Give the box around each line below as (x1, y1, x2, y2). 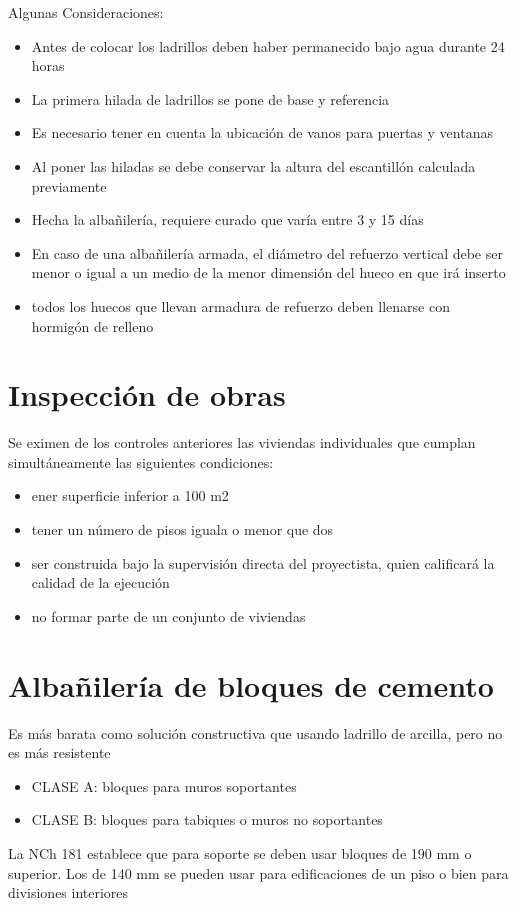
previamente (31, 175, 107, 196)
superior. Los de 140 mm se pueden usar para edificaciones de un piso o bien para (8, 862, 509, 883)
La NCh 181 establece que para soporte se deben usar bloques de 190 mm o (8, 842, 472, 863)
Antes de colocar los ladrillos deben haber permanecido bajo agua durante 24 (31, 35, 505, 56)
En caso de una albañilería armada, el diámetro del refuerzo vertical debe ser (31, 242, 503, 263)
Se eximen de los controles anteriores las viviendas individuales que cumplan (8, 432, 476, 453)
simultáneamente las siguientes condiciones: (8, 451, 274, 472)
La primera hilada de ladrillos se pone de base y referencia (31, 88, 390, 109)
